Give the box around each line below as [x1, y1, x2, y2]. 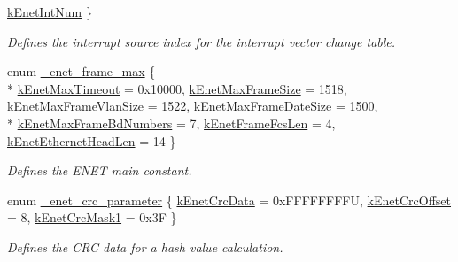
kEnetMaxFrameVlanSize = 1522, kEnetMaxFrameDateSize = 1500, [7, 96, 378, 115]
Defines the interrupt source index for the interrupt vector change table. [7, 32, 396, 50]
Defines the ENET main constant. [7, 161, 192, 180]
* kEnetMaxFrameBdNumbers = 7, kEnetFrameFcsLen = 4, [7, 113, 336, 132]
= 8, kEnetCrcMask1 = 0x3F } [7, 208, 177, 227]
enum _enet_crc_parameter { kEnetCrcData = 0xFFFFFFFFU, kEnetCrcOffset [7, 190, 451, 209]
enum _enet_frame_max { [7, 62, 156, 81]
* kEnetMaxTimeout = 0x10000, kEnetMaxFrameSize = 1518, [7, 79, 347, 97]
